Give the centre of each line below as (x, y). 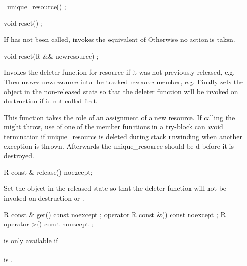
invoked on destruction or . (44, 197)
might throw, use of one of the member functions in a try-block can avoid (114, 127)
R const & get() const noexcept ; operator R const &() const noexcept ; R (115, 214)
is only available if (31, 240)
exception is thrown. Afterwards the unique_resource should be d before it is (119, 146)
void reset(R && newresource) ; (51, 55)
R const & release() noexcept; (48, 172)
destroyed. (19, 155)
